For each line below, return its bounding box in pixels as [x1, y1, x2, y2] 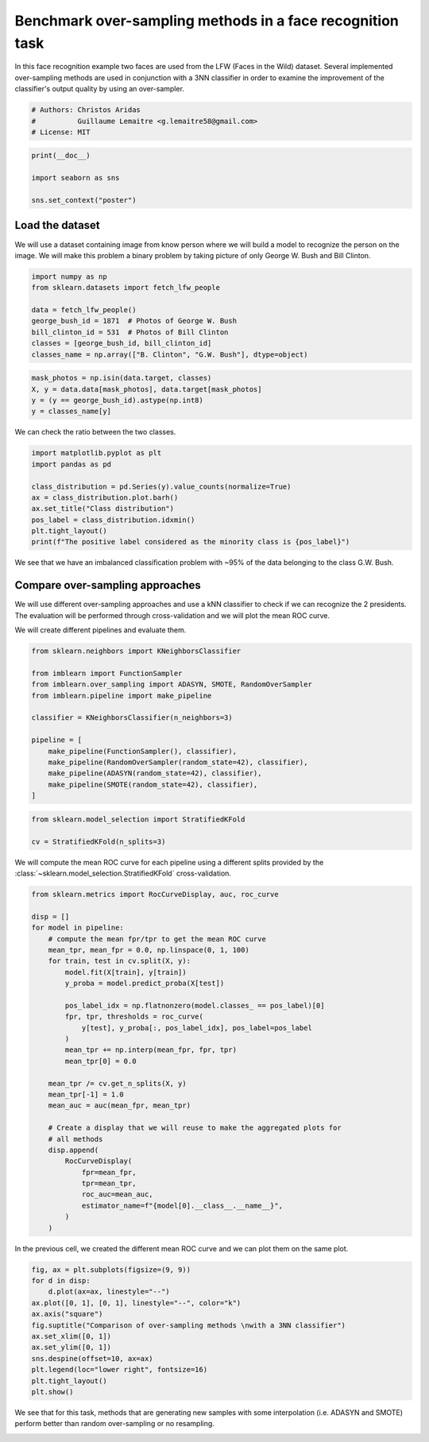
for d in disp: [31, 1276, 91, 1285]
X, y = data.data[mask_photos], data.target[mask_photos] [31, 385, 262, 393]
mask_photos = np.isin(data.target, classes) [31, 373, 212, 383]
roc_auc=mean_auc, [81, 1190, 154, 1199]
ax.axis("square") [31, 1309, 103, 1319]
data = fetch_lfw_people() [31, 306, 137, 315]
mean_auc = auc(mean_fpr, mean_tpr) [48, 1101, 191, 1110]
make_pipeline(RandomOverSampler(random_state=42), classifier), [48, 758, 308, 767]
